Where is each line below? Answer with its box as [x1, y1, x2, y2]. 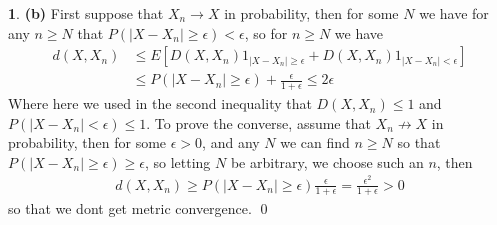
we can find [280, 132, 350, 153]
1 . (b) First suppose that [8, 3, 164, 23]
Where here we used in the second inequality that [8, 93, 312, 114]
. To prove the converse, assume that [146, 112, 371, 133]
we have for [419, 3, 489, 23]
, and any [202, 132, 260, 153]
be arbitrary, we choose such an [230, 151, 424, 172]
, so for [244, 22, 288, 43]
